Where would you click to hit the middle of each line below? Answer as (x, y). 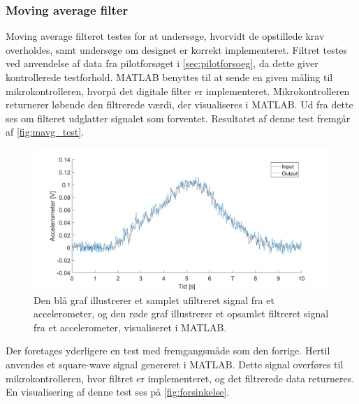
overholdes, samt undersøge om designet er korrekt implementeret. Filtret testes (176, 49)
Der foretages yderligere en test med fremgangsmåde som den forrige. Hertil (168, 351)
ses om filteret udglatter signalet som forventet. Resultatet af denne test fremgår (178, 118)
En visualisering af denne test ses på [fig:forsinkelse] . (118, 392)
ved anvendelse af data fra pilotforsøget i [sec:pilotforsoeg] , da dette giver (162, 63)
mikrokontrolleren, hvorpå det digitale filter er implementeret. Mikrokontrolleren (178, 91)
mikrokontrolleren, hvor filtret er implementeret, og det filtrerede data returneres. (180, 378)
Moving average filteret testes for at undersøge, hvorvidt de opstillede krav (165, 36)
